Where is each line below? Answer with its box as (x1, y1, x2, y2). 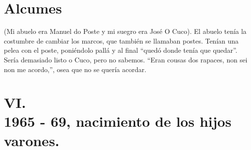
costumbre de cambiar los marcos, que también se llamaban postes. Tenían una (4, 35, 239, 45)
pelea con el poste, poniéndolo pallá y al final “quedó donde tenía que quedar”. (4, 45, 237, 55)
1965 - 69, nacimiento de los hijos (4, 111, 232, 131)
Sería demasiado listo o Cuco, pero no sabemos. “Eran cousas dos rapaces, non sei (4, 54, 248, 64)
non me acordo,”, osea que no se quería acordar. (4, 64, 146, 74)
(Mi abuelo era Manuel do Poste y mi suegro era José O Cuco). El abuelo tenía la (4, 26, 247, 36)
